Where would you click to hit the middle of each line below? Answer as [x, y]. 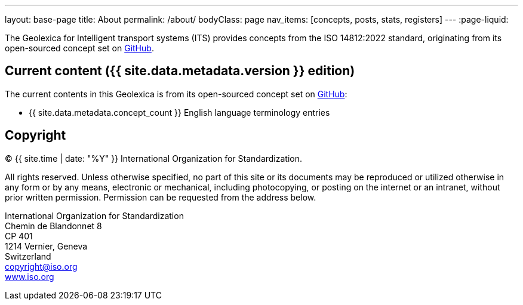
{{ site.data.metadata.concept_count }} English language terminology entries [179, 112]
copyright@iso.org [41, 266]
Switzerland [28, 256]
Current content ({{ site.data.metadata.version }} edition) [180, 71]
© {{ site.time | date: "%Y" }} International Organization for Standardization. [154, 158]
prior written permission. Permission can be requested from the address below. [161, 197]
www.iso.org [30, 276]
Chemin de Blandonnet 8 [53, 226]
